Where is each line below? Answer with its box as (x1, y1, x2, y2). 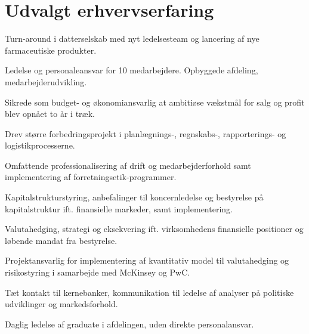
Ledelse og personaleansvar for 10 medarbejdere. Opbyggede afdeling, (5, 64, 258, 76)
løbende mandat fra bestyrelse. (5, 234, 118, 246)
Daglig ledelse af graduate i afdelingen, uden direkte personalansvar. (5, 317, 254, 330)
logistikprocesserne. (5, 139, 75, 151)
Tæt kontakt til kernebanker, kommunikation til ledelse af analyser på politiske (5, 286, 294, 298)
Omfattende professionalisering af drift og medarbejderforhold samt (5, 159, 251, 171)
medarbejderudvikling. (5, 75, 87, 88)
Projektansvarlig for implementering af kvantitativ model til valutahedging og (5, 254, 289, 267)
